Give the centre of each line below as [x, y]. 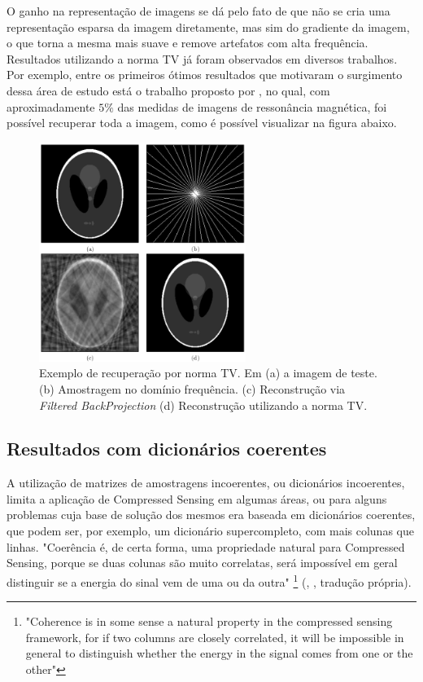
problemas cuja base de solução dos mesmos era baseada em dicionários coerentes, [211, 515]
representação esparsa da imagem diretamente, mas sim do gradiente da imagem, [208, 26]
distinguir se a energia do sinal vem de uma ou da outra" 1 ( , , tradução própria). [209, 580]
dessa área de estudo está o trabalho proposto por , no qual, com [168, 90]
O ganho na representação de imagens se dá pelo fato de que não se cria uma [198, 11]
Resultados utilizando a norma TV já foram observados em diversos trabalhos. [202, 58]
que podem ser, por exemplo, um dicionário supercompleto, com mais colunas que [210, 531]
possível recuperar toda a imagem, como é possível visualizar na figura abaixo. [202, 123]
